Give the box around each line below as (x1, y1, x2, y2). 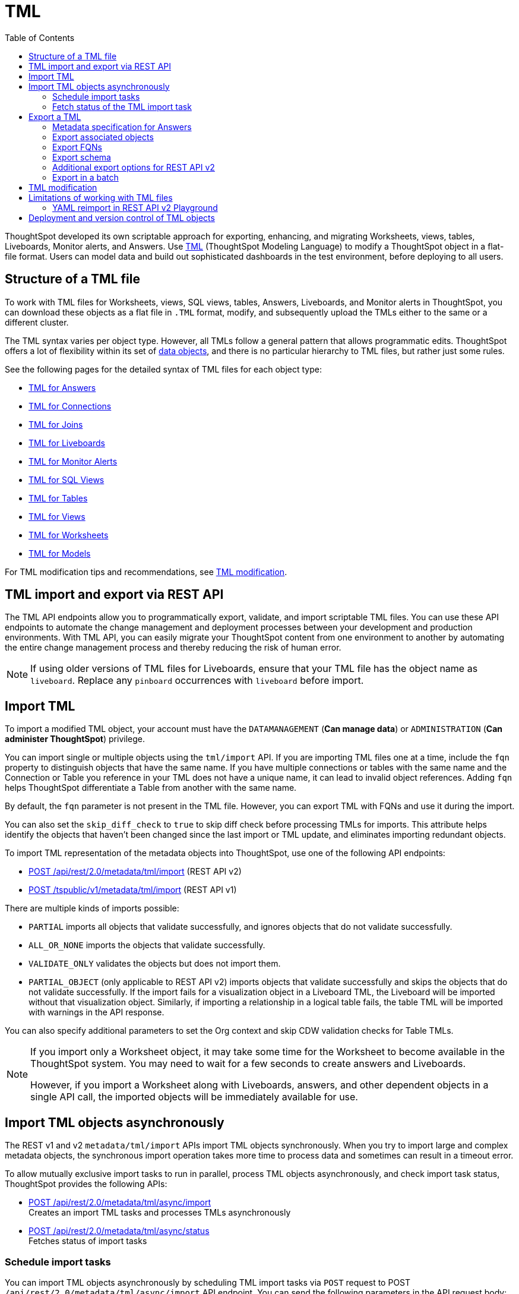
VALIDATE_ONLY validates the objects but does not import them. (29, 958, 281, 969)
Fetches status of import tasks (29, 1236, 147, 1246)
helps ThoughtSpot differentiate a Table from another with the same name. (5, 782, 297, 793)
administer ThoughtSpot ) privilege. (5, 734, 145, 744)
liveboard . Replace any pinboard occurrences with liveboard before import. (30, 674, 364, 687)
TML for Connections (29, 400, 112, 411)
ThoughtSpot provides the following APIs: (5, 1179, 167, 1189)
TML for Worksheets (29, 529, 109, 540)
